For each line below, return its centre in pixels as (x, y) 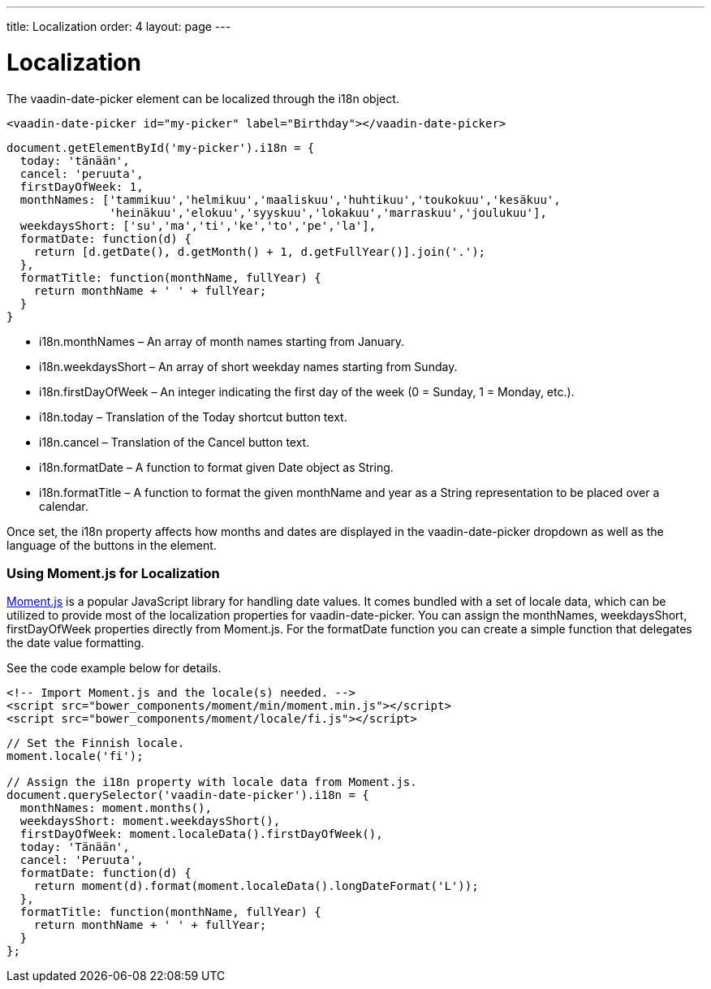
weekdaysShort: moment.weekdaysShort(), (150, 821)
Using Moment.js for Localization (113, 573)
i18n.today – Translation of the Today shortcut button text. (193, 417)
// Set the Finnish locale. (96, 743)
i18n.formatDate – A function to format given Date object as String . (216, 467)
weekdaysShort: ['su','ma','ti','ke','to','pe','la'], (198, 225)
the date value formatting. (75, 643)
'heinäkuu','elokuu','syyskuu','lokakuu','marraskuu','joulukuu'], (328, 212)
